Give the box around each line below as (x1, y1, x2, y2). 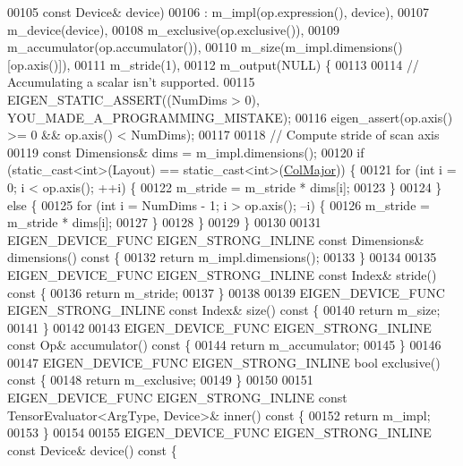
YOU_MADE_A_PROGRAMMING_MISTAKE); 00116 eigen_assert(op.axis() (7, 107, 453, 126)
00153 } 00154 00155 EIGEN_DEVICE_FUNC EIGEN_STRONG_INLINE (7, 423, 432, 442)
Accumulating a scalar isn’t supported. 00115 (7, 72, 255, 91)
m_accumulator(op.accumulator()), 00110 (7, 38, 237, 56)
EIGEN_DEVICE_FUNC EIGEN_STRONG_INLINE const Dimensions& (7, 230, 424, 249)
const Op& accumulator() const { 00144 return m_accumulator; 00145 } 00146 (7, 335, 442, 354)
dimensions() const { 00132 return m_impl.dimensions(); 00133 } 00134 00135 (7, 248, 437, 267)
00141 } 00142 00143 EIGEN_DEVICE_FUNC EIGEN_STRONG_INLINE (7, 318, 432, 336)
